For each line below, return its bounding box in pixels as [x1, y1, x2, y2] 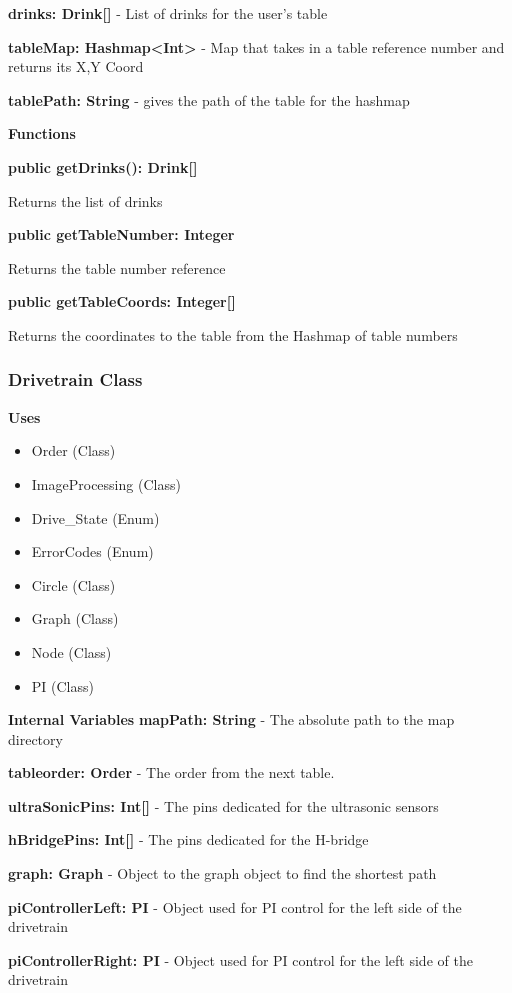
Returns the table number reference [8, 257, 226, 278]
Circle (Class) [31, 574, 116, 595]
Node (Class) [31, 641, 112, 662]
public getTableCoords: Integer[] [8, 291, 236, 312]
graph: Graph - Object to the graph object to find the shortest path [8, 863, 437, 884]
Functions [8, 123, 76, 144]
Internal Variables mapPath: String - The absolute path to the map [8, 709, 455, 730]
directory [8, 728, 63, 749]
